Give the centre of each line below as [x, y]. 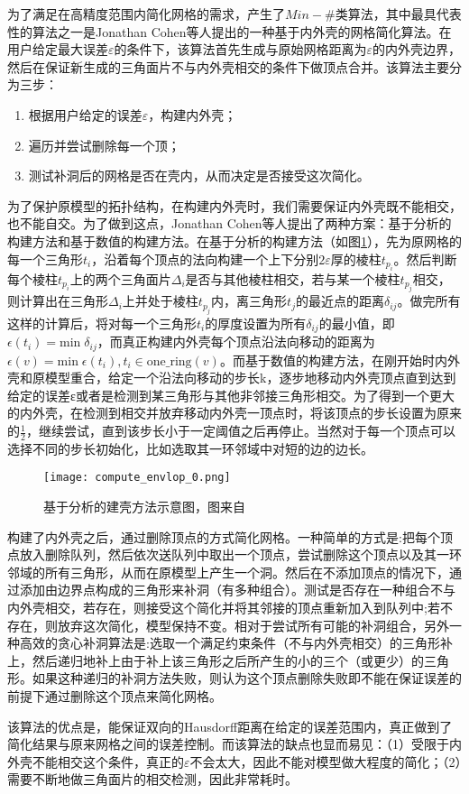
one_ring [169, 361]
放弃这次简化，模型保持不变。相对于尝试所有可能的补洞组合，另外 [253, 625]
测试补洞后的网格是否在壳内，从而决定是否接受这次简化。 [199, 175]
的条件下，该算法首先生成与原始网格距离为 [240, 49]
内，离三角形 [249, 301]
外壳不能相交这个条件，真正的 [96, 761]
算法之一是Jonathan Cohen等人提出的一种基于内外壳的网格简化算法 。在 [242, 31]
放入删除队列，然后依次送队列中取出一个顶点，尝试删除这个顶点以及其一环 [240, 554]
